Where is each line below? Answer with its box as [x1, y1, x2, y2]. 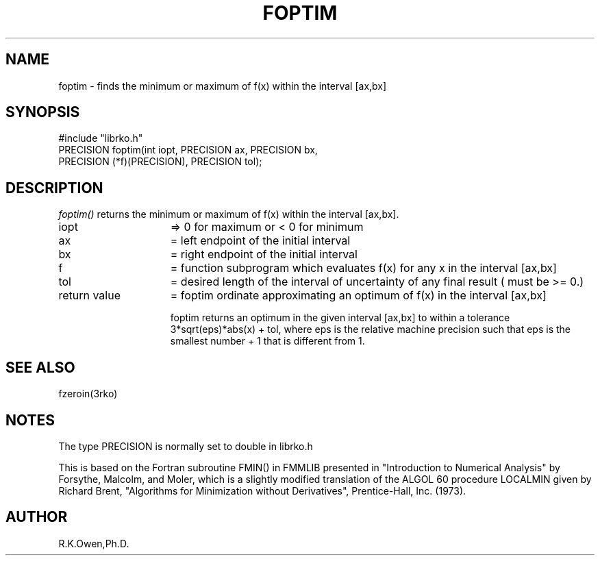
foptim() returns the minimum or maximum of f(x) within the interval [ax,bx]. [58, 208, 399, 221]
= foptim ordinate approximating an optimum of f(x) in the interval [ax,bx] [170, 288, 547, 303]
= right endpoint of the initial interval [170, 247, 358, 262]
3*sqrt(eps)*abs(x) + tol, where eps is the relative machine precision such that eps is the [170, 323, 571, 336]
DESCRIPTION [5, 179, 103, 197]
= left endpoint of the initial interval [170, 234, 351, 248]
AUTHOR [5, 508, 68, 526]
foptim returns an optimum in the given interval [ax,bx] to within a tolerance [170, 312, 510, 324]
